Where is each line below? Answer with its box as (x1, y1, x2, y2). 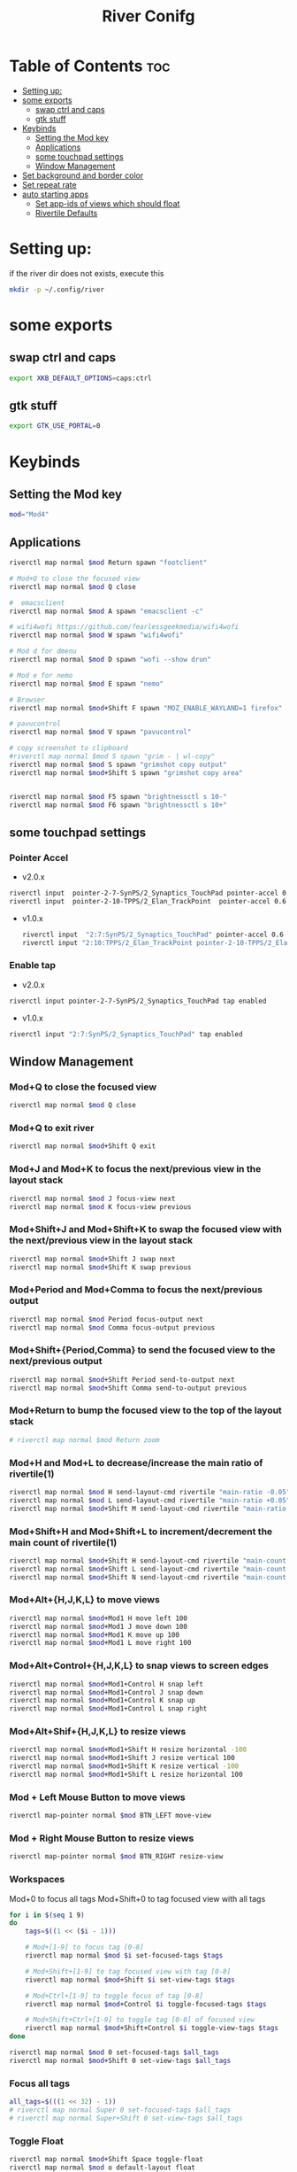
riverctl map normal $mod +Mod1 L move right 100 (9, 1639, 192, 1648)
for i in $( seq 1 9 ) (9, 1911, 86, 1920)
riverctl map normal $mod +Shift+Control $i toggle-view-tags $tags (25, 2024, 278, 2033)
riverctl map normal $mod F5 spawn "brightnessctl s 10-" (9, 792, 227, 801)
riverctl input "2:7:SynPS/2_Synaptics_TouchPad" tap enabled (9, 1029, 243, 1038)
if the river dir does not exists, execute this (9, 268, 164, 278)
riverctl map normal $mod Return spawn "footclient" (9, 558, 208, 567)
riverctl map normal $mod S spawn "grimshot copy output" (9, 760, 227, 769)
